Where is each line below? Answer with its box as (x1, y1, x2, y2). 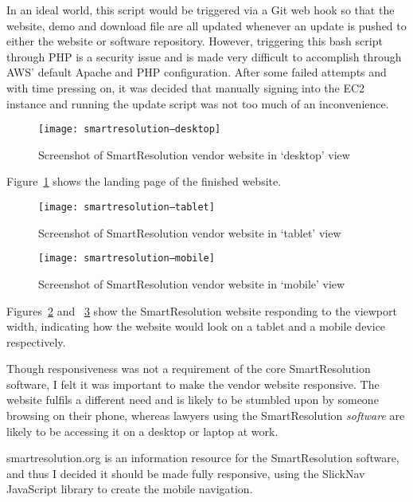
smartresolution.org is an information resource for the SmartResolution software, (6, 449, 399, 466)
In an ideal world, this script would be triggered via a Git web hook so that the (6, 2, 395, 18)
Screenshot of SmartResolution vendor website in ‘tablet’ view (38, 224, 341, 241)
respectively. (6, 333, 66, 350)
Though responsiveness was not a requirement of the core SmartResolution (6, 360, 371, 377)
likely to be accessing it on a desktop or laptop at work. (6, 422, 279, 439)
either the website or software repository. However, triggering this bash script (6, 33, 383, 49)
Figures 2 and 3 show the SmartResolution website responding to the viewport (6, 302, 397, 319)
